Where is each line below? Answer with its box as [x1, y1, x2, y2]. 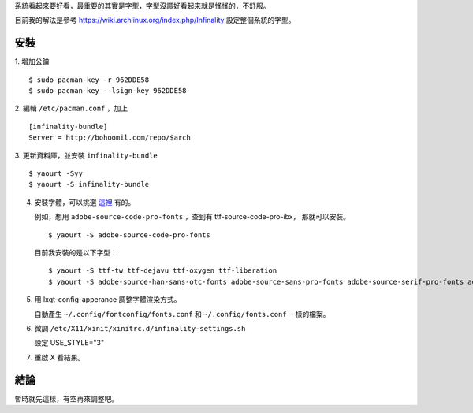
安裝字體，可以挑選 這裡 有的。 [34, 197, 136, 206]
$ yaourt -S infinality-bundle [28, 180, 150, 189]
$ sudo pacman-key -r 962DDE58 [28, 75, 150, 84]
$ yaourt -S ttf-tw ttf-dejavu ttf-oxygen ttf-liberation [48, 266, 277, 275]
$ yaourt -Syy [28, 169, 83, 178]
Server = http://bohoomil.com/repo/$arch [28, 133, 191, 142]
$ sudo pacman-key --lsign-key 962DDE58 [28, 87, 187, 95]
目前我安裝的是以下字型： [34, 247, 117, 257]
